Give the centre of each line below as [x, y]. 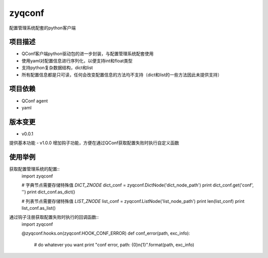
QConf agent [35, 101]
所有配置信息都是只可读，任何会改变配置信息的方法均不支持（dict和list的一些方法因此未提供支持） [122, 75]
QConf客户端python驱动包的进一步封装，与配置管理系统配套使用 [88, 54]
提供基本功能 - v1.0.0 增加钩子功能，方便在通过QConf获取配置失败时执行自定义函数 [94, 143]
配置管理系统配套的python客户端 [42, 28]
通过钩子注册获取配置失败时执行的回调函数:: [54, 217]
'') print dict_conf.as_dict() [48, 192]
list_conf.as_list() [39, 208]
